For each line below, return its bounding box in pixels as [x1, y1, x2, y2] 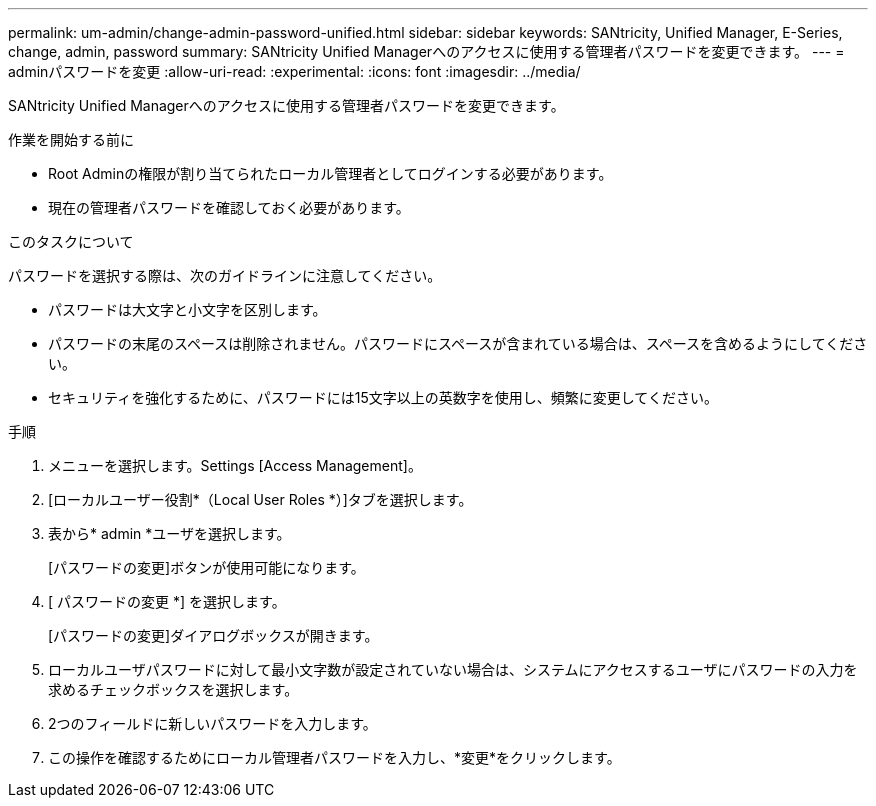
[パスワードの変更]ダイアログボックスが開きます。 [48, 627, 379, 644]
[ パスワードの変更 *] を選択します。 [48, 593, 286, 610]
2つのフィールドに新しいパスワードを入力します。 [48, 715, 377, 732]
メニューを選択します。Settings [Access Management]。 [48, 457, 422, 474]
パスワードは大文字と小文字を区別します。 [48, 301, 327, 318]
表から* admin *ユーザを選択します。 [48, 525, 291, 542]
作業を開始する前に [8, 131, 134, 148]
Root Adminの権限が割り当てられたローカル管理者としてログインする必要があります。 [48, 165, 613, 182]
